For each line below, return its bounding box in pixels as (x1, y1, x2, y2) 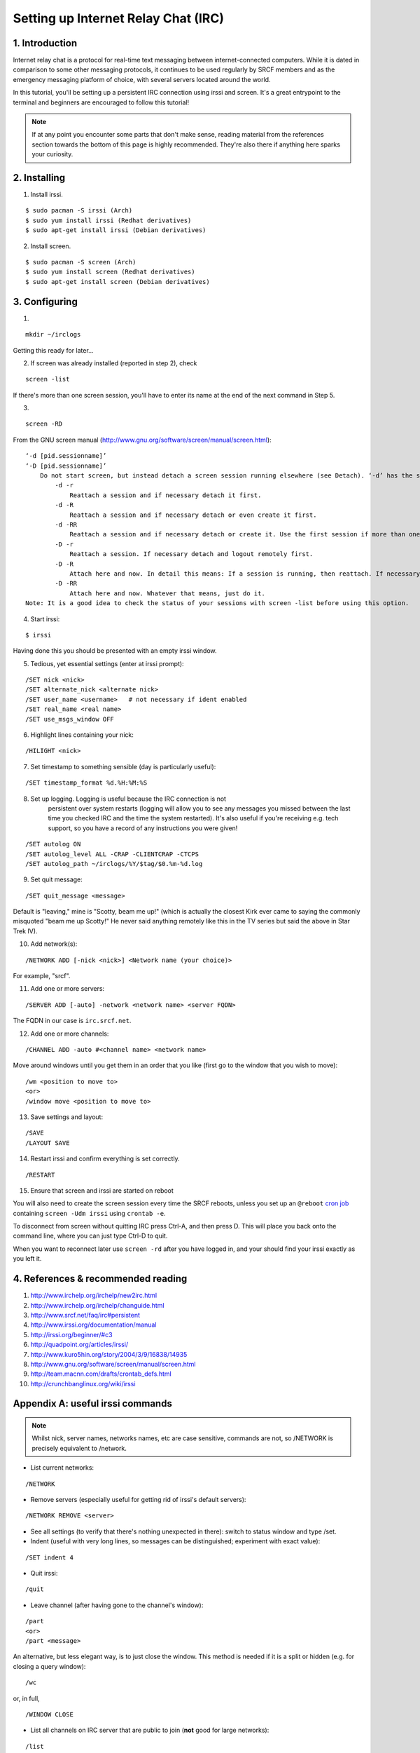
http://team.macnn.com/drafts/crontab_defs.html (30, 1369, 171, 1378)
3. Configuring (13, 295, 78, 308)
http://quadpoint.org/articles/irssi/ (30, 1340, 129, 1349)
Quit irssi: (30, 1569, 58, 1577)
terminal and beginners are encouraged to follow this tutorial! (13, 98, 189, 107)
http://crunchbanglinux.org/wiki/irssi (30, 1379, 136, 1388)
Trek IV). (13, 926, 38, 935)
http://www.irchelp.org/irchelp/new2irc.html (30, 1291, 157, 1300)
